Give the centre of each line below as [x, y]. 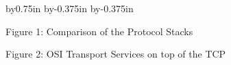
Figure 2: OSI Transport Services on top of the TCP [116, 54]
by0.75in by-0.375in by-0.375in [70, 8]
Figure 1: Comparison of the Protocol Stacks [99, 31]
